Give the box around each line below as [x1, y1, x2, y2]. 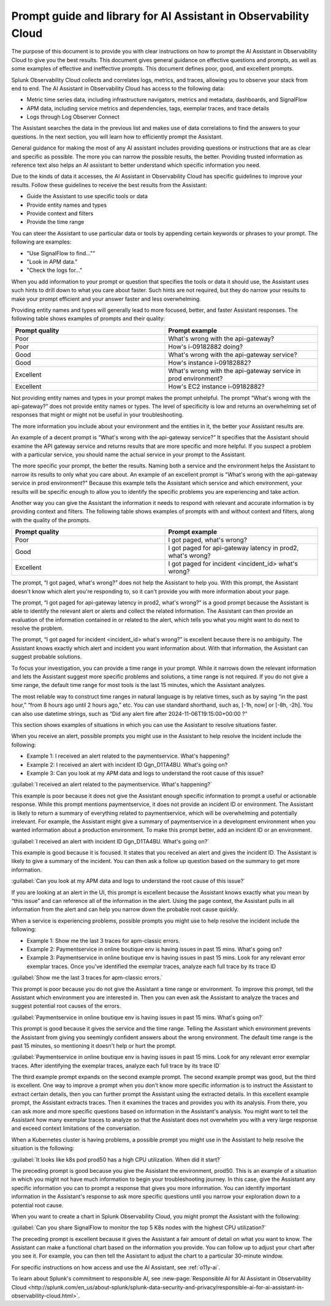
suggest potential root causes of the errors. [11, 1002, 121, 1010]
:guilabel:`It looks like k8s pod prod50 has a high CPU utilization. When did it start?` [11, 1156, 222, 1163]
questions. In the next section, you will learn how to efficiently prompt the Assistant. [11, 133, 223, 140]
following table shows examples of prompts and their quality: [11, 315, 165, 322]
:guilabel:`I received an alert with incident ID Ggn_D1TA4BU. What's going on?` [11, 837, 210, 845]
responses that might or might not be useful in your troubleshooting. [11, 411, 184, 418]
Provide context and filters [26, 209, 94, 217]
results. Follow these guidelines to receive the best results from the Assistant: [11, 181, 208, 188]
